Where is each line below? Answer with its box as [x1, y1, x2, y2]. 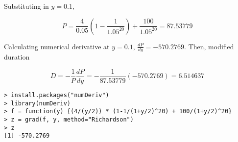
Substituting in [4, 1, 49, 11]
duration [4, 52, 30, 62]
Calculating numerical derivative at [4, 41, 110, 51]
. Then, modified [184, 41, 234, 51]
